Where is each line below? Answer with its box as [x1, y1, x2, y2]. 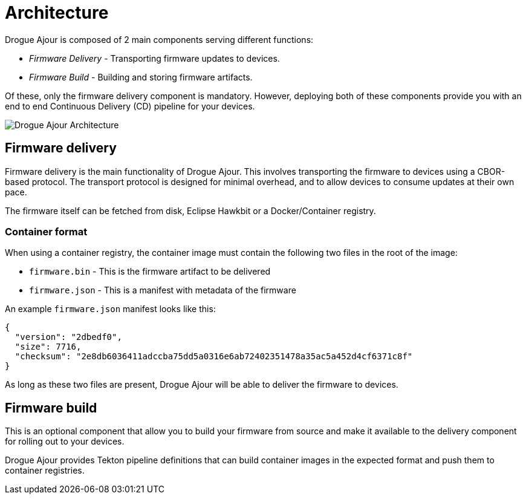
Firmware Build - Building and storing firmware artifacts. [29, 71, 253, 82]
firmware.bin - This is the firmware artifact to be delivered [29, 266, 271, 277]
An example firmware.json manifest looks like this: [5, 304, 216, 315]
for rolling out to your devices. [5, 436, 125, 447]
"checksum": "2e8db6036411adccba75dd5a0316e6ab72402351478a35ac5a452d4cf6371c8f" [15, 351, 413, 362]
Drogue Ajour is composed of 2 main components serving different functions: [5, 34, 314, 45]
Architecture [5, 2, 109, 23]
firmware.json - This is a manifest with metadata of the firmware [29, 285, 296, 296]
